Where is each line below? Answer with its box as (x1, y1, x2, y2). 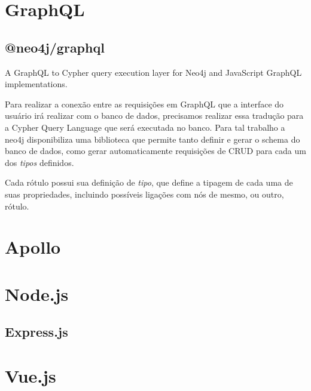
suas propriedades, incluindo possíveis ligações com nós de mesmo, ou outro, (5, 187, 284, 200)
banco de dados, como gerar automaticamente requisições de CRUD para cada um (5, 144, 306, 157)
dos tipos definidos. (5, 156, 74, 168)
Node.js (5, 281, 69, 306)
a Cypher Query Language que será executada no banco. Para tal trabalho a (5, 121, 285, 133)
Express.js (5, 322, 68, 341)
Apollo (5, 235, 61, 259)
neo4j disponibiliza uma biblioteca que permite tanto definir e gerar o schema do (5, 133, 300, 145)
